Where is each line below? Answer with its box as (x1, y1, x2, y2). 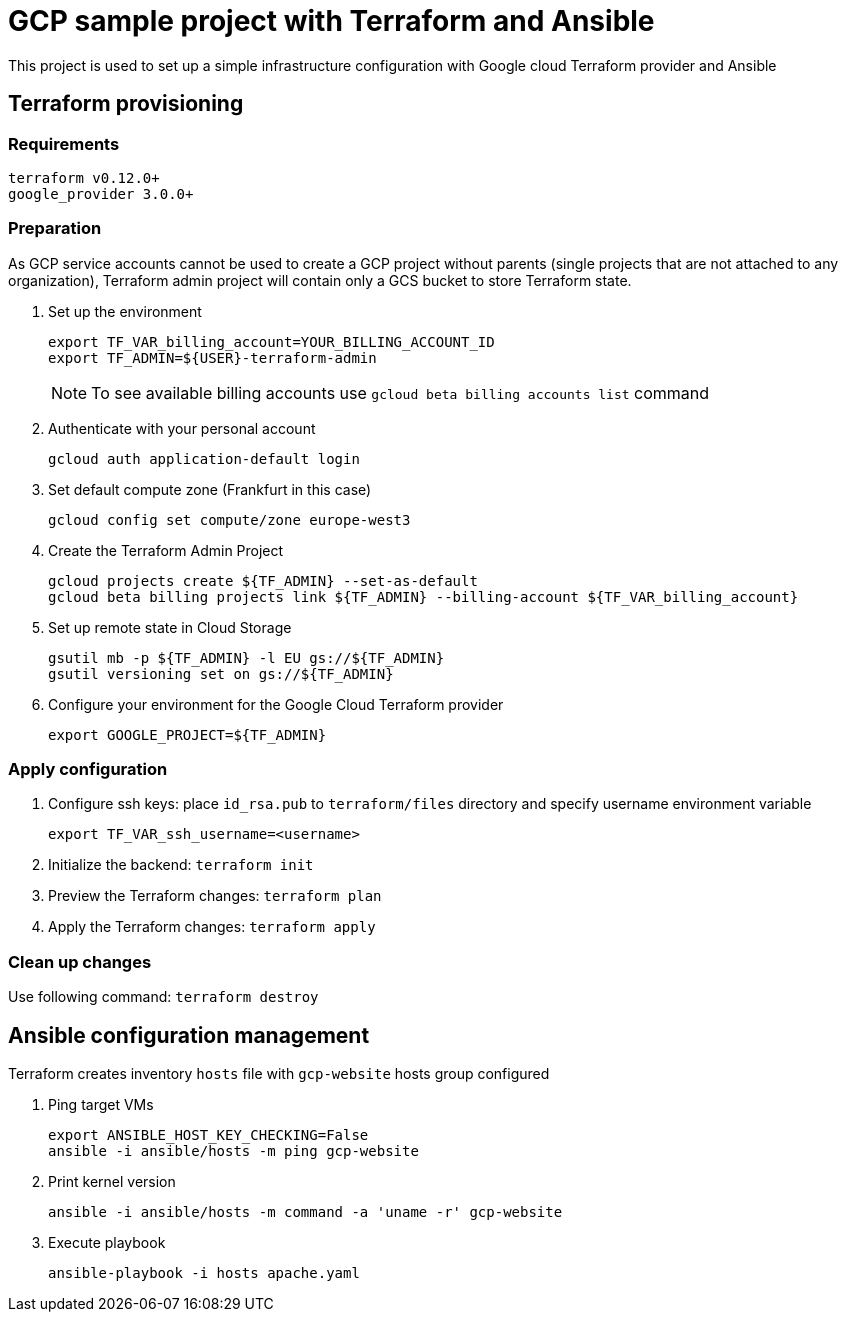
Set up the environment (48, 302, 202, 320)
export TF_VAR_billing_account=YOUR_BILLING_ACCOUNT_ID (48, 333, 495, 350)
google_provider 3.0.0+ (8, 185, 194, 202)
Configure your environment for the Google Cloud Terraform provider (48, 695, 504, 713)
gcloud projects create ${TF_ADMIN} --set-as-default (48, 572, 478, 589)
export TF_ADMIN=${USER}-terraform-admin (48, 349, 377, 366)
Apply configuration (8, 759, 168, 780)
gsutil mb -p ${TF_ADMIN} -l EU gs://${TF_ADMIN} (48, 649, 445, 666)
